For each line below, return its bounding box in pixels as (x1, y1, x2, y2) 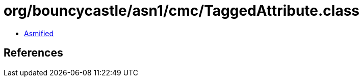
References (4, 46, 63, 60)
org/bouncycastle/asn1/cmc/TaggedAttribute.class (4, 2, 360, 19)
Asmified (24, 29, 54, 38)
